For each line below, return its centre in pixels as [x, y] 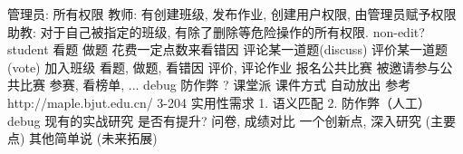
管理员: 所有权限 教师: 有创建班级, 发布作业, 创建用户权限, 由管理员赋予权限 [232, 14]
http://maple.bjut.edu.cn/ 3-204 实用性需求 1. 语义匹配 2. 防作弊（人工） [219, 102]
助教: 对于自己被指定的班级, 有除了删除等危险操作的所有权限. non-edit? [216, 31]
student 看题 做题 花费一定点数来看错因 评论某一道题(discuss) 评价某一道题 [228, 49]
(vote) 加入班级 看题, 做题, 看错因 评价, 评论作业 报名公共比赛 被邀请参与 [224, 67]
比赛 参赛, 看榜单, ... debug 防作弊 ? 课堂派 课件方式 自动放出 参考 [215, 85]
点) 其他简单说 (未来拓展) [82, 138]
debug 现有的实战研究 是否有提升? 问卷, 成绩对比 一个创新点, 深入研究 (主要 [232, 120]
